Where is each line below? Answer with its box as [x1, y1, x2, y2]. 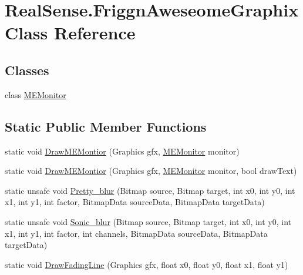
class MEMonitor [5, 88, 66, 100]
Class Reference [5, 21, 136, 45]
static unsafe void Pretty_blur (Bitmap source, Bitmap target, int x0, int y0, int [5, 184, 295, 196]
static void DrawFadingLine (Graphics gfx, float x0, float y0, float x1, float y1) [5, 258, 288, 270]
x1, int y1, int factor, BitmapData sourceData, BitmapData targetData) [5, 196, 265, 208]
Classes [5, 61, 49, 79]
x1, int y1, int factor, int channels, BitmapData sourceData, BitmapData [5, 227, 268, 239]
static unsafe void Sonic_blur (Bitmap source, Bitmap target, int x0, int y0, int [5, 215, 292, 227]
